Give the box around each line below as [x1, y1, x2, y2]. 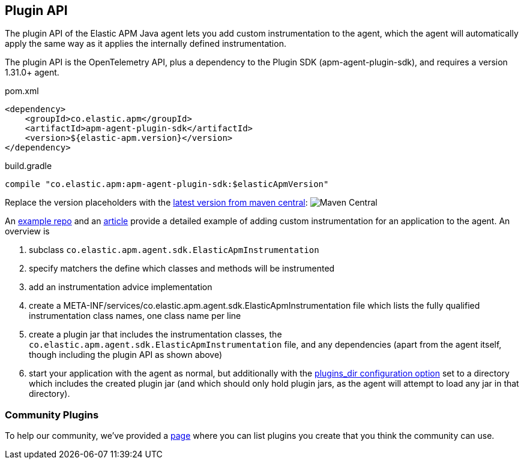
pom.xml [5, 86, 39, 97]
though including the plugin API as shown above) [29, 349, 223, 360]
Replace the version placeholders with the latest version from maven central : [5, 197, 308, 208]
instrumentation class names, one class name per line [29, 311, 241, 321]
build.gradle [5, 161, 52, 171]
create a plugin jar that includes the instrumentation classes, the [29, 329, 282, 340]
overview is [5, 226, 50, 237]
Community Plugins [5, 408, 99, 421]
